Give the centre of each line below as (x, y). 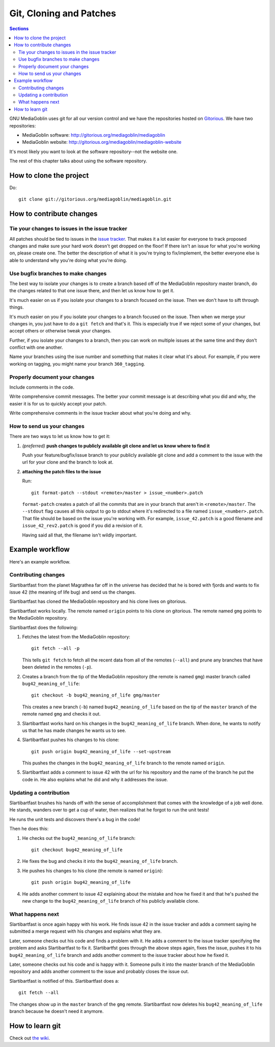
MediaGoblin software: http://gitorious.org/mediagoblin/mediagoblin (94, 135)
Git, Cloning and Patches (63, 13)
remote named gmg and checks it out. (62, 714)
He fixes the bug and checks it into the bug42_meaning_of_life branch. (100, 861)
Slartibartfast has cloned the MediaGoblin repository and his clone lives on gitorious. (98, 601)
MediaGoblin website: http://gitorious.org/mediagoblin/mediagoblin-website (102, 142)
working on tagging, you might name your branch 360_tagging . (77, 364)
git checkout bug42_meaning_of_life (77, 850)
